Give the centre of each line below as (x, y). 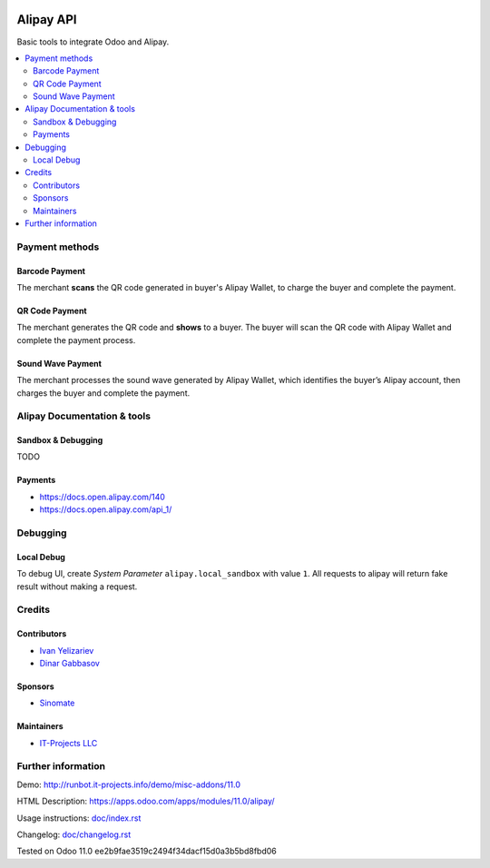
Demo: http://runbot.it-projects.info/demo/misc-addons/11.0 (128, 784)
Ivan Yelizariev (67, 650)
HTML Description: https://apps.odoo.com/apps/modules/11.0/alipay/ (146, 801)
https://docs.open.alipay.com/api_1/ (106, 509)
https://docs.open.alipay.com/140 (102, 497)
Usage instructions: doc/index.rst (79, 818)
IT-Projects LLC (69, 743)
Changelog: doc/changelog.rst (74, 834)
